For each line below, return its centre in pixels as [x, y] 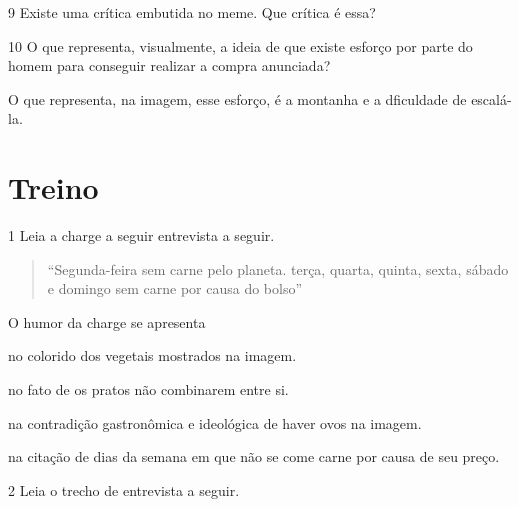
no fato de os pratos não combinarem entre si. [148, 389]
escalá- [491, 98]
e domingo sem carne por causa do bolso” [175, 288]
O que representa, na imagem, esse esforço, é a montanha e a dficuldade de [237, 98]
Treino [53, 187]
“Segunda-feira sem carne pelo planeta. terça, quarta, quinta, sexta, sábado [278, 268]
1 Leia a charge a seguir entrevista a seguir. [141, 235]
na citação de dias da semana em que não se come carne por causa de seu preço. [254, 456]
